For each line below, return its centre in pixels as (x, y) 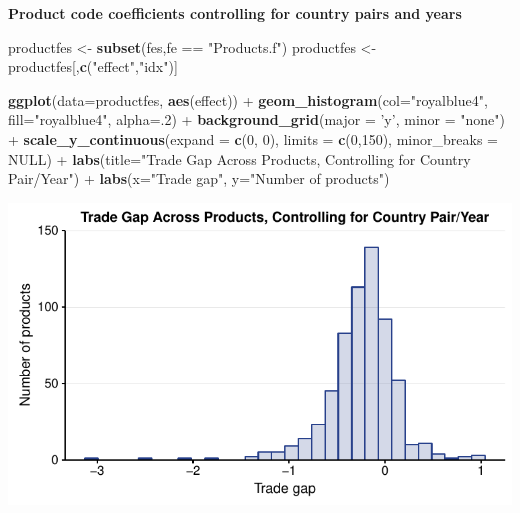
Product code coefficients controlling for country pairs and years (235, 13)
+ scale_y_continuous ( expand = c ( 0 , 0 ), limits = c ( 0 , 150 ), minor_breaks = (253, 138)
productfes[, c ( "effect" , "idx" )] (93, 66)
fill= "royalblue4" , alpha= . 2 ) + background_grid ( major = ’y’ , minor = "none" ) (256, 119)
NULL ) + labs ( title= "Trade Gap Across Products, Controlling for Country (239, 158)
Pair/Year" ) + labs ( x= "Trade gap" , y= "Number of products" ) (199, 178)
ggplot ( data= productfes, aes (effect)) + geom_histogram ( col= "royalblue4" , (248, 99)
